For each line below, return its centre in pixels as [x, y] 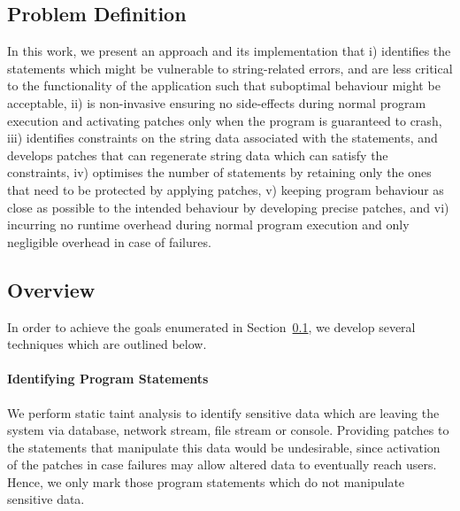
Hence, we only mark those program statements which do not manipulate [206, 481]
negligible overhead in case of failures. [109, 241]
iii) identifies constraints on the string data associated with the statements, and [222, 138]
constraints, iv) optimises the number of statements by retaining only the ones [219, 172]
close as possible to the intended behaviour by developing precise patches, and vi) [228, 207]
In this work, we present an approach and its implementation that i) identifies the [229, 51]
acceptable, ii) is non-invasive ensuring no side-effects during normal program [217, 102]
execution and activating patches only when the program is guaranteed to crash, [225, 120]
